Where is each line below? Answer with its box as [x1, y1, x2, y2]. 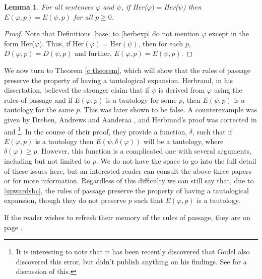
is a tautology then [35, 135, 94, 146]
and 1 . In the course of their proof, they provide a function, [4, 124, 187, 136]
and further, [75, 48, 112, 58]
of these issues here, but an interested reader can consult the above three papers [4, 165, 252, 176]
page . [4, 222, 23, 232]
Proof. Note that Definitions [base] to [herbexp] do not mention [4, 28, 200, 39]
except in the [209, 28, 249, 39]
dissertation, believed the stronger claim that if [4, 85, 150, 95]
